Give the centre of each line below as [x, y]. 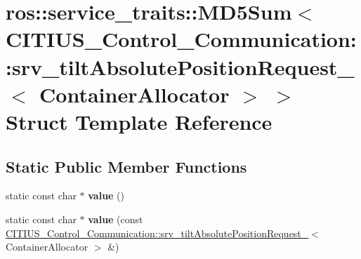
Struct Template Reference [139, 121]
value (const [116, 219]
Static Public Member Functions [126, 166]
